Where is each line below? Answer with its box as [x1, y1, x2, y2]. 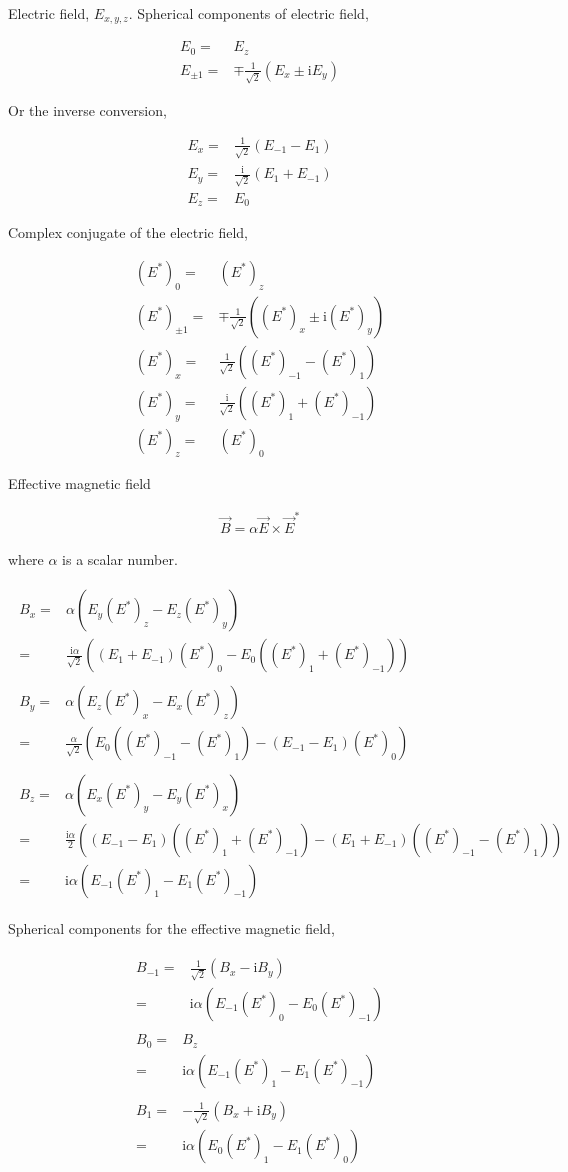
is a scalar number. [62, 548, 178, 569]
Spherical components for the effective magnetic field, [8, 917, 335, 938]
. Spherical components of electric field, [128, 3, 369, 23]
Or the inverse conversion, [8, 99, 167, 120]
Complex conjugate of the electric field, [8, 222, 248, 243]
